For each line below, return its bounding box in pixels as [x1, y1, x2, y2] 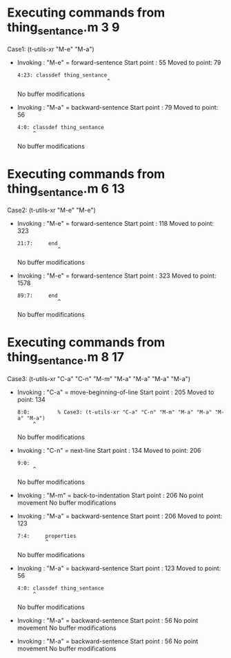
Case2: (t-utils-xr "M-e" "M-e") [7, 206, 97, 215]
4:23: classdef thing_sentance [17, 71, 108, 79]
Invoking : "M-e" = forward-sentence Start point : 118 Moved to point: [17, 220, 214, 228]
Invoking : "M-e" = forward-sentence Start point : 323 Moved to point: [17, 271, 217, 280]
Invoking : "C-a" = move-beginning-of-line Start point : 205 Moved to [17, 388, 214, 396]
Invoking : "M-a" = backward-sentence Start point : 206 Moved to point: [17, 512, 223, 520]
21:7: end [17, 240, 58, 247]
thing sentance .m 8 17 [7, 349, 125, 367]
